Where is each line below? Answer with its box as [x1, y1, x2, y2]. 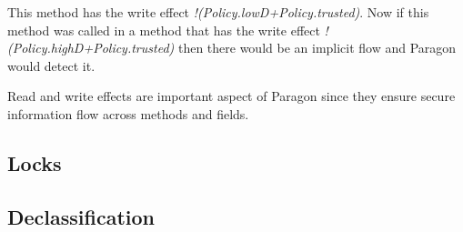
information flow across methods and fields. [7, 104, 249, 123]
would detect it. [7, 55, 96, 75]
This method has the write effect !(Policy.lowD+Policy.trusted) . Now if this [7, 3, 429, 21]
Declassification [7, 202, 155, 230]
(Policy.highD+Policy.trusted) [7, 38, 175, 57]
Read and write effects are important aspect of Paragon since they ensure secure [7, 86, 456, 106]
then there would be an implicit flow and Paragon [177, 38, 457, 57]
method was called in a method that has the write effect [7, 20, 320, 39]
